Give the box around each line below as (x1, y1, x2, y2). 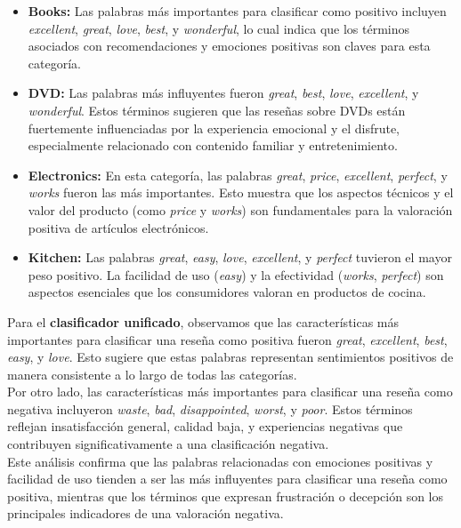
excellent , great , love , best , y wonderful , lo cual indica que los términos (28, 19, 410, 37)
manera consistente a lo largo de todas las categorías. (7, 364, 297, 383)
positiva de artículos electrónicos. (28, 218, 209, 236)
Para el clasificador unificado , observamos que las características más (7, 312, 400, 331)
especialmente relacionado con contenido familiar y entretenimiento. (28, 136, 398, 155)
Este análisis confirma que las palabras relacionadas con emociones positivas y (7, 452, 433, 470)
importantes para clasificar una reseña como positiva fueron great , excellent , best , (7, 330, 448, 348)
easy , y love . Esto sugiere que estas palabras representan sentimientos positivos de (7, 348, 454, 366)
